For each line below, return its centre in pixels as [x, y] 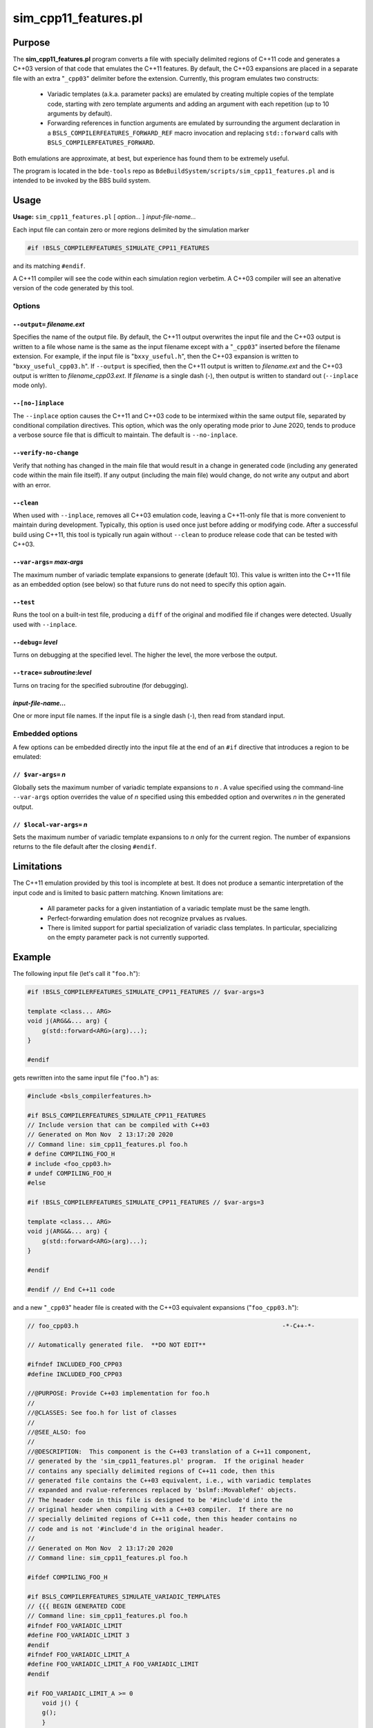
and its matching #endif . [49, 265]
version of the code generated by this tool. [73, 288]
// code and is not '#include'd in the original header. [126, 1529]
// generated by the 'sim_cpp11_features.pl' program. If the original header [166, 1461]
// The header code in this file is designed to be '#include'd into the [155, 1500]
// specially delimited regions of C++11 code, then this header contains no [162, 1519]
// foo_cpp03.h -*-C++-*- [171, 1326]
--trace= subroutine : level [52, 673]
